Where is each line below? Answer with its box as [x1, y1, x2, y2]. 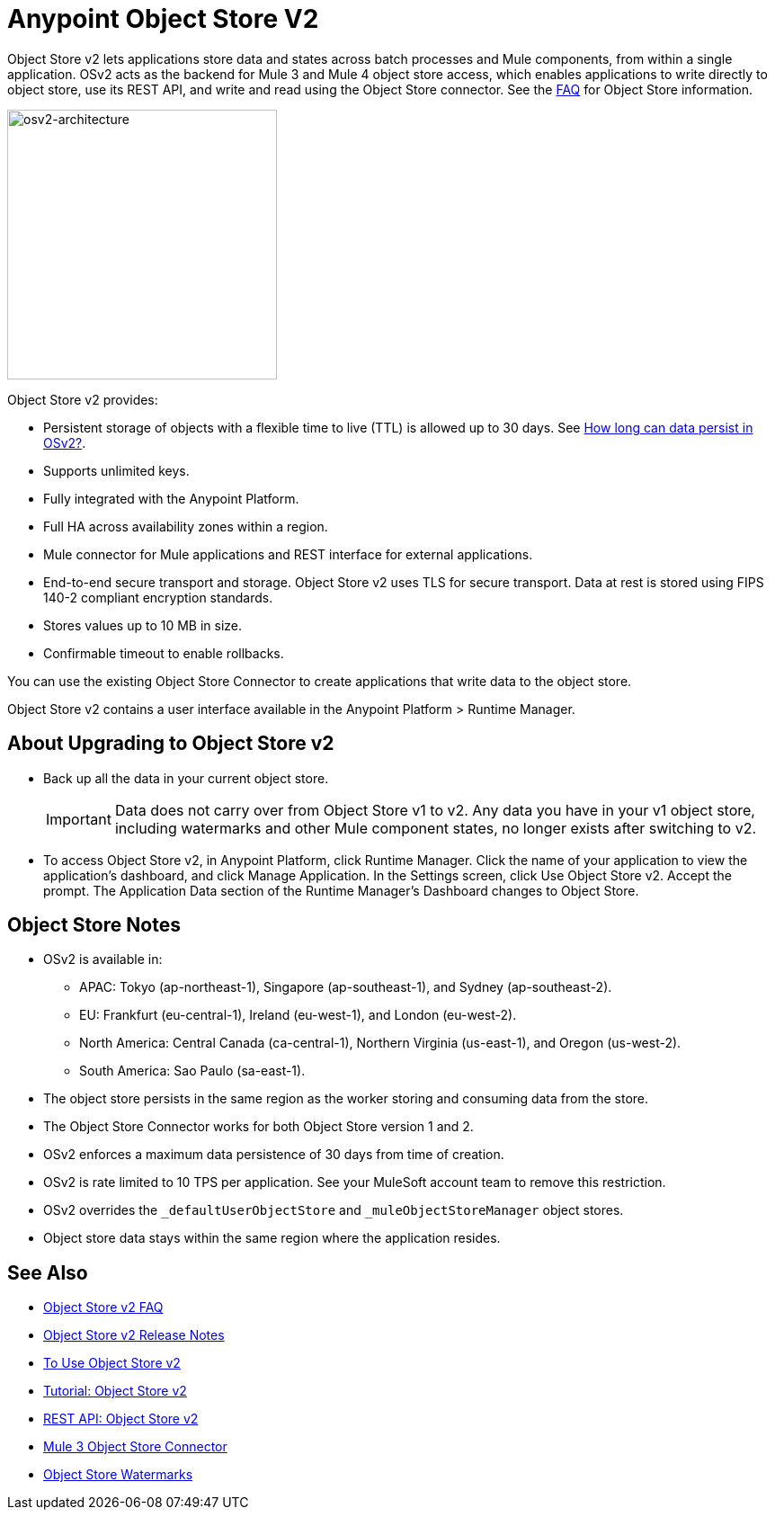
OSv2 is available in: [43, 951, 163, 968]
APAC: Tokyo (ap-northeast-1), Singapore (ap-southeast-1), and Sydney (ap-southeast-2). [79, 979, 612, 995]
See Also [7, 1261, 88, 1284]
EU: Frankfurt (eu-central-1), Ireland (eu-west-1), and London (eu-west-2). [79, 1007, 517, 1023]
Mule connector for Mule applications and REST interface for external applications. [43, 546, 533, 562]
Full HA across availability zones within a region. [43, 518, 328, 534]
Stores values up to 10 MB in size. [43, 617, 243, 633]
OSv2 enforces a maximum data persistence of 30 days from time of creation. [43, 1147, 504, 1163]
